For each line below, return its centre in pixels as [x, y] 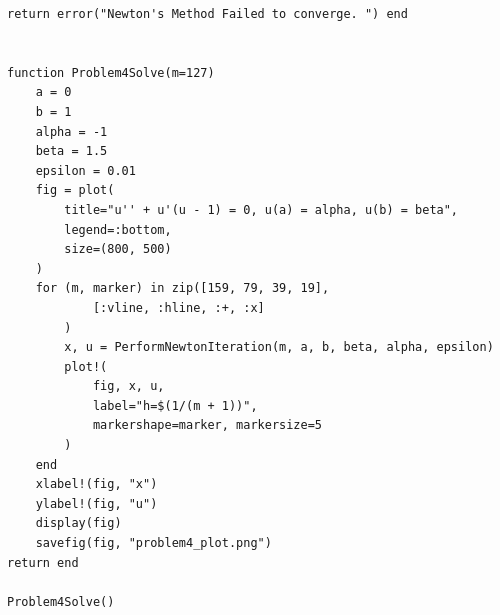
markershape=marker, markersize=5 [207, 425]
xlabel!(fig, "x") [96, 484]
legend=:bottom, [118, 229]
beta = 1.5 [71, 151]
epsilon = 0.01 [85, 170]
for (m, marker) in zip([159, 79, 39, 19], [182, 288]
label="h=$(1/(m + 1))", [175, 405]
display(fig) [78, 523]
